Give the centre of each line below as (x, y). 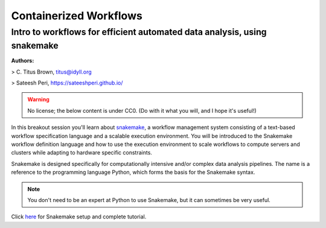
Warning (38, 100)
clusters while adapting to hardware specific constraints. (81, 153)
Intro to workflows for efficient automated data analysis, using (139, 32)
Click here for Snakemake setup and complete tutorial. (79, 217)
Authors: (23, 61)
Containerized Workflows (77, 16)
